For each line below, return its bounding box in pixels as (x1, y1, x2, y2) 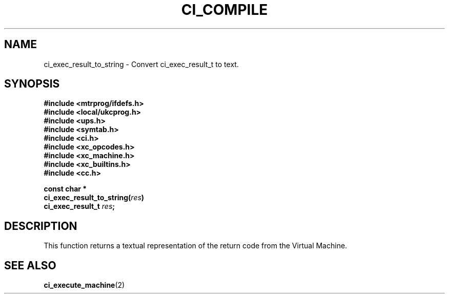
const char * (44, 184, 87, 194)
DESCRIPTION (4, 219, 77, 232)
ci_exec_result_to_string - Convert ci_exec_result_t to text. (44, 59, 239, 69)
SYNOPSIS (4, 77, 60, 91)
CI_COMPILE (181, 1, 268, 18)
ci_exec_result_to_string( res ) (44, 193, 145, 202)
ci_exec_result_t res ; (44, 202, 115, 211)
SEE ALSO (4, 259, 56, 272)
